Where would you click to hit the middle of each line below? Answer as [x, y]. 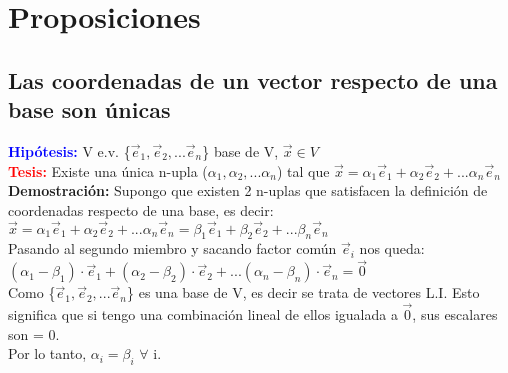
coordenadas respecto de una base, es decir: [141, 209]
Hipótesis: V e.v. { [69, 150]
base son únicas [89, 109]
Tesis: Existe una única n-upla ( [108, 170]
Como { [32, 292]
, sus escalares [455, 313]
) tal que [303, 170]
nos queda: [392, 248]
